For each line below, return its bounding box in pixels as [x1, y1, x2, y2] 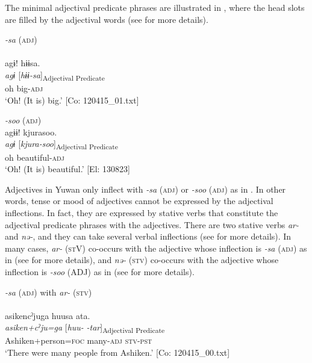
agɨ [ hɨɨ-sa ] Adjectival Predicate [5, 68, 105, 82]
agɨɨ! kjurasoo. [5, 125, 57, 138]
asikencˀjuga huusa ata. [5, 309, 90, 321]
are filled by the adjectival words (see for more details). [5, 13, 208, 25]
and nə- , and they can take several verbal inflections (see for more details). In [5, 230, 292, 243]
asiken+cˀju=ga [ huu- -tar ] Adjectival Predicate [5, 321, 165, 335]
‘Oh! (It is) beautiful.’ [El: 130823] [5, 163, 130, 175]
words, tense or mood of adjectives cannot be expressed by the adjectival [5, 194, 273, 207]
